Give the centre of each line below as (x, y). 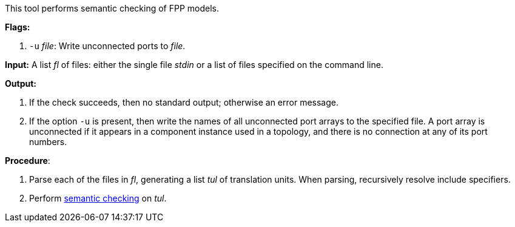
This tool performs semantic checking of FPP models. (112, 8)
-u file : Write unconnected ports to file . (107, 46)
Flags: (18, 27)
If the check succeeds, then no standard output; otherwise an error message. (184, 102)
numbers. (48, 142)
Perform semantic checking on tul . (98, 198)
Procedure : (28, 161)
